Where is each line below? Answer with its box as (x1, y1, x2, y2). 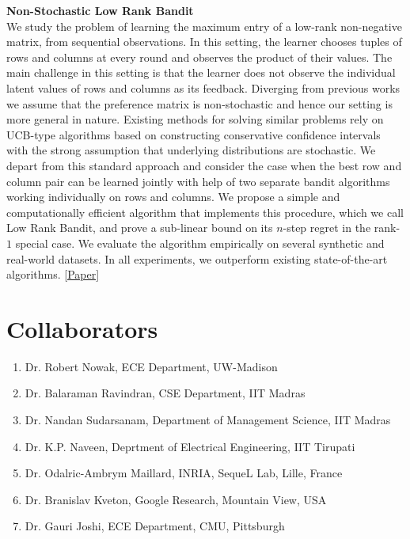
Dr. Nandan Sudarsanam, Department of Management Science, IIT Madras (25, 412, 391, 427)
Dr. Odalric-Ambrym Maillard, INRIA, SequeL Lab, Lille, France (25, 465, 343, 481)
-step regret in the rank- (283, 219, 401, 236)
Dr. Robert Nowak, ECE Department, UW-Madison (25, 358, 278, 374)
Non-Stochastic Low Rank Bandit (6, 2, 194, 18)
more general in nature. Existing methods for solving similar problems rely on (6, 111, 384, 127)
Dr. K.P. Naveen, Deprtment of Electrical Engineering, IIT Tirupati (25, 438, 355, 454)
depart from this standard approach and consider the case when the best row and (6, 157, 402, 173)
